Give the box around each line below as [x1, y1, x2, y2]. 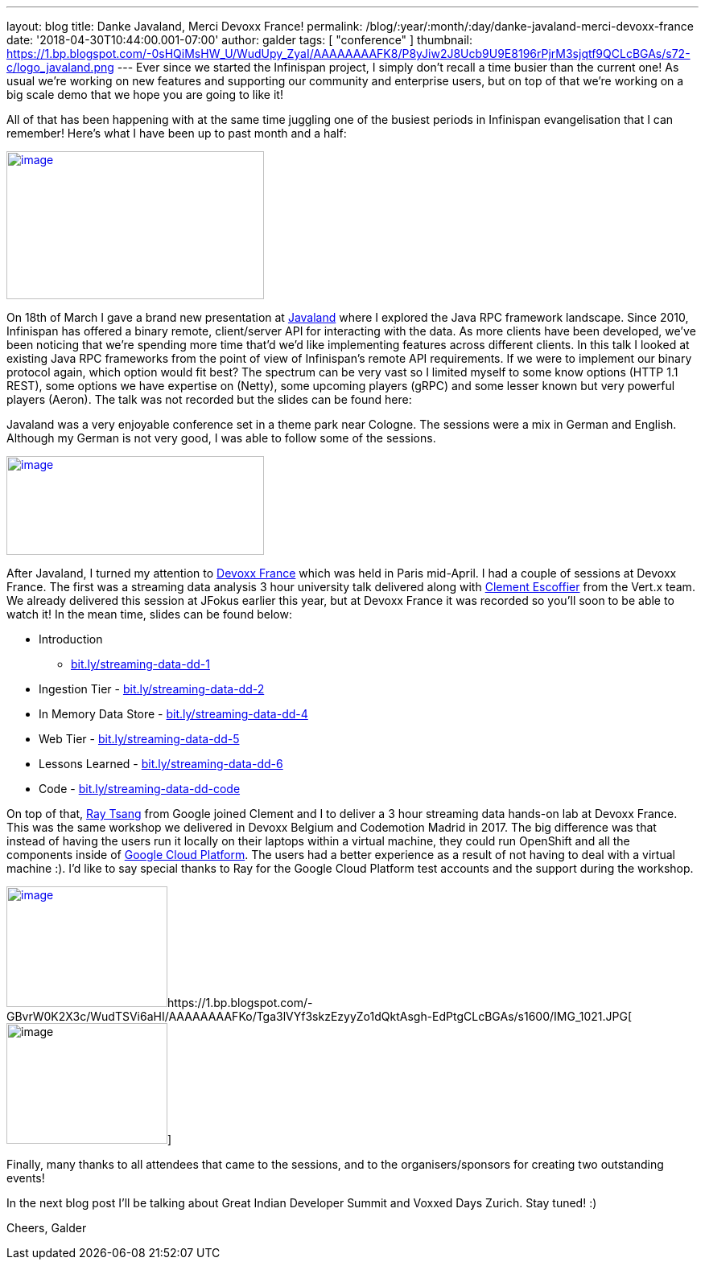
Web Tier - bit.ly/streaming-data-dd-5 [39, 732, 240, 746]
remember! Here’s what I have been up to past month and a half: [6, 126, 347, 140]
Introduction [39, 632, 103, 646]
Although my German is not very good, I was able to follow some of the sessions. [6, 431, 436, 445]
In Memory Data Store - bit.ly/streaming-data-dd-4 [39, 707, 308, 721]
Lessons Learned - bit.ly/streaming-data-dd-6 [39, 757, 283, 771]
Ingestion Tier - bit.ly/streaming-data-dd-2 [39, 682, 265, 696]
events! [6, 1171, 45, 1185]
